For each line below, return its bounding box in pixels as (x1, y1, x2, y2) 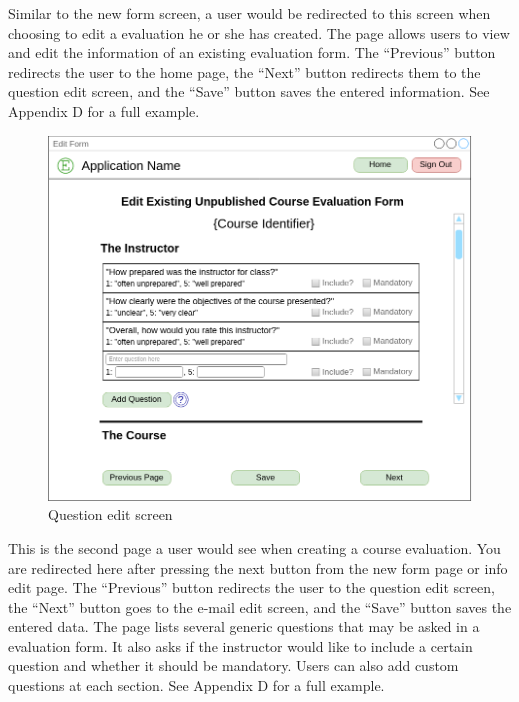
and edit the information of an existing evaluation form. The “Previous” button (8, 42, 496, 63)
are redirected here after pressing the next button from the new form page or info (8, 557, 508, 578)
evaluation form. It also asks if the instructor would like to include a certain (8, 635, 473, 656)
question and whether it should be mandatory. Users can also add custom (8, 655, 459, 676)
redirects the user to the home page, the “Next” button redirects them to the (8, 61, 481, 82)
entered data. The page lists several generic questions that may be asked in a (8, 616, 480, 637)
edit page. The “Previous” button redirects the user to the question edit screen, (8, 577, 495, 598)
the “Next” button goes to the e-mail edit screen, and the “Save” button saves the (8, 596, 512, 617)
